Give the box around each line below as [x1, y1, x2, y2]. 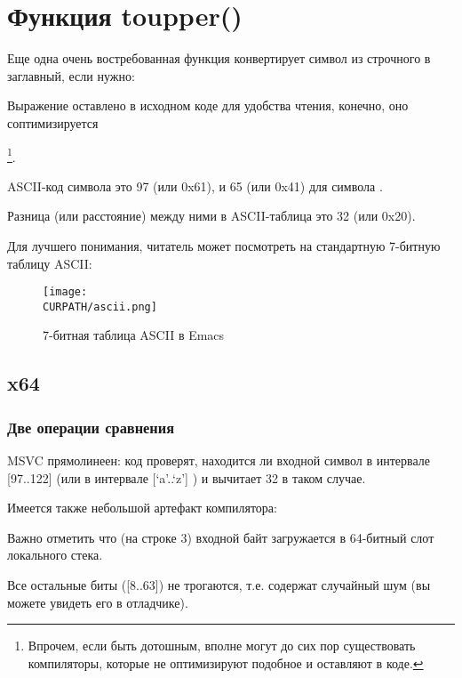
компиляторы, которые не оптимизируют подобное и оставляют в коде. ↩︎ [28, 653, 424, 672]
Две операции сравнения [7, 416, 175, 438]
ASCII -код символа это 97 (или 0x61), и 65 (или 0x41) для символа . [7, 176, 383, 195]
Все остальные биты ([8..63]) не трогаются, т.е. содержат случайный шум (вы [7, 576, 431, 593]
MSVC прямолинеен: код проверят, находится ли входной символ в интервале [7, 451, 431, 470]
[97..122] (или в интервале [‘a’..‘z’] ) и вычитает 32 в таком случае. [7, 468, 366, 487]
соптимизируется [7, 113, 99, 132]
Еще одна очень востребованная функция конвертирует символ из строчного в [7, 49, 431, 68]
